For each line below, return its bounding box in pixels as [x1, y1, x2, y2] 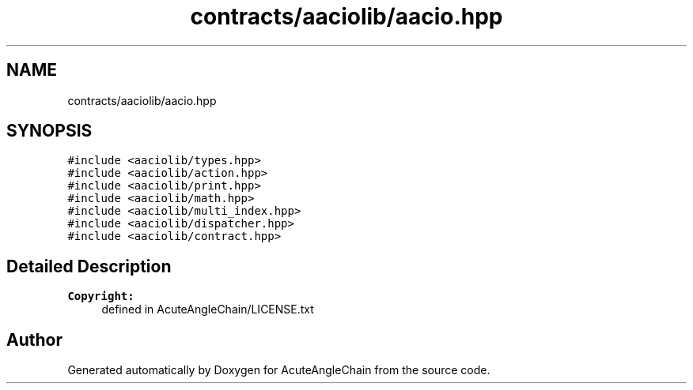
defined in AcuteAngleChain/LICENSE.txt [101, 302, 314, 317]
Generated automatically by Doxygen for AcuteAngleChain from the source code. [67, 363, 490, 377]
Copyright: [67, 290, 134, 303]
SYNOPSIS [6, 121, 93, 141]
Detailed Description [6, 256, 172, 276]
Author [6, 329, 62, 350]
